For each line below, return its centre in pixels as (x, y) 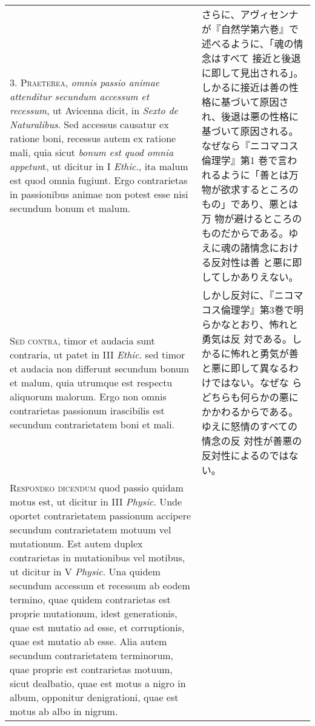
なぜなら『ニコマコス (250, 146)
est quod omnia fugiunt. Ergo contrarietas (99, 180)
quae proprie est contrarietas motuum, (91, 669)
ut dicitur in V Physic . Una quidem (85, 571)
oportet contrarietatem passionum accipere (101, 515)
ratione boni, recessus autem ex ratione (93, 138)
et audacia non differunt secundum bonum (100, 368)
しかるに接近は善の (245, 87)
